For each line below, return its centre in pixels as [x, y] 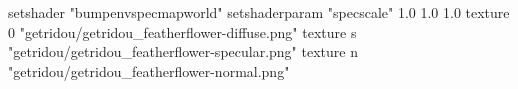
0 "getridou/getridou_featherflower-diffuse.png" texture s [182, 31]
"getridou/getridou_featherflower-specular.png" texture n [183, 51]
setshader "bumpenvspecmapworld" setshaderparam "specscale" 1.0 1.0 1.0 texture [259, 12]
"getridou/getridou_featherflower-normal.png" [149, 70]
